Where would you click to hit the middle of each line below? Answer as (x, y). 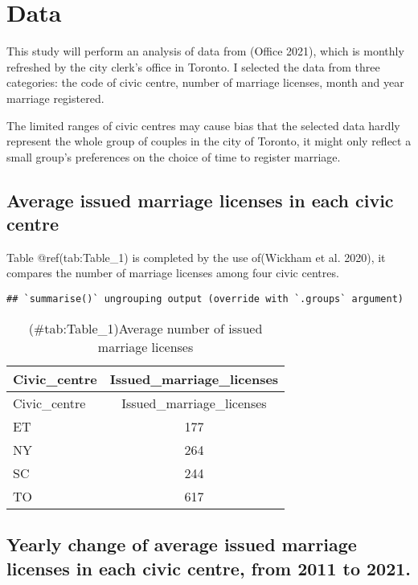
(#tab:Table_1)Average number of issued (145, 328)
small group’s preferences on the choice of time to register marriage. (174, 156)
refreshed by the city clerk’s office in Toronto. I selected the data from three (193, 66)
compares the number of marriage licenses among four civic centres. (173, 273)
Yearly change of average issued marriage (182, 544)
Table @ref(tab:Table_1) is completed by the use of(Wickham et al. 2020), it (196, 257)
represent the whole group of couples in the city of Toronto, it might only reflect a (209, 141)
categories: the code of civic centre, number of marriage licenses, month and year (205, 82)
